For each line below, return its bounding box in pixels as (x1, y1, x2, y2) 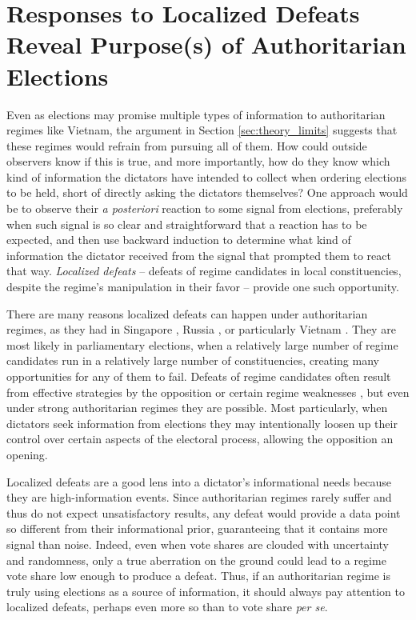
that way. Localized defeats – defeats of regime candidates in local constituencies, (6, 262, 402, 279)
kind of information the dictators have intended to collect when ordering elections (6, 168, 407, 185)
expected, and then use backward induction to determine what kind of (6, 231, 351, 248)
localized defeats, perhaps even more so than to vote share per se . (6, 598, 328, 615)
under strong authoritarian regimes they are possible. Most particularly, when (6, 399, 388, 416)
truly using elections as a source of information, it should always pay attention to (6, 582, 405, 599)
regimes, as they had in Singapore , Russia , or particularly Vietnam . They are (6, 321, 396, 338)
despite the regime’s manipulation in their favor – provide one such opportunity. (6, 278, 399, 295)
